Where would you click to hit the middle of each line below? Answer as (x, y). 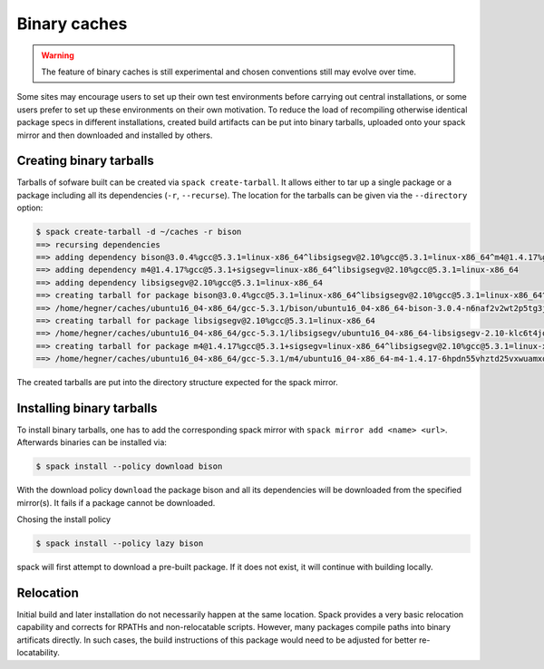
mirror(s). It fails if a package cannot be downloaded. (116, 502)
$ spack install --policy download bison (129, 466)
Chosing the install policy (64, 519)
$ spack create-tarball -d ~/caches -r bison (139, 232)
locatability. (39, 653)
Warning (58, 55)
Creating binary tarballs (85, 161)
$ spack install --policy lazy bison (120, 543)
